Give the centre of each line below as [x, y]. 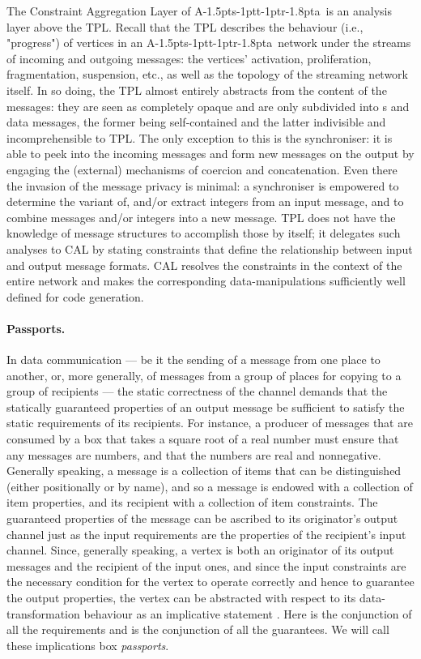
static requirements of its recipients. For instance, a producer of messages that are [210, 423]
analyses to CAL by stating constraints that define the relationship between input [210, 248]
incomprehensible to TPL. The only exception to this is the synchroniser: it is [200, 137]
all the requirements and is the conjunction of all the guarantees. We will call [198, 629]
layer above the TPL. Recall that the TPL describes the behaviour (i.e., [185, 26]
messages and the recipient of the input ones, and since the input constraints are [206, 565]
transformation [43, 613]
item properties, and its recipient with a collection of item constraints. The [192, 502]
